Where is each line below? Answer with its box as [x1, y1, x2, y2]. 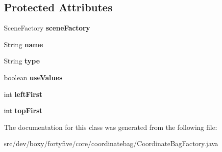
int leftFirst [4, 89, 43, 99]
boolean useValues [4, 72, 63, 82]
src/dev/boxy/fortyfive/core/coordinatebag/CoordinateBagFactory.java [4, 138, 219, 149]
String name [4, 39, 43, 49]
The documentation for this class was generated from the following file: [4, 122, 217, 132]
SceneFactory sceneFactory [4, 23, 90, 33]
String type [4, 56, 40, 66]
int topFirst [4, 105, 43, 116]
